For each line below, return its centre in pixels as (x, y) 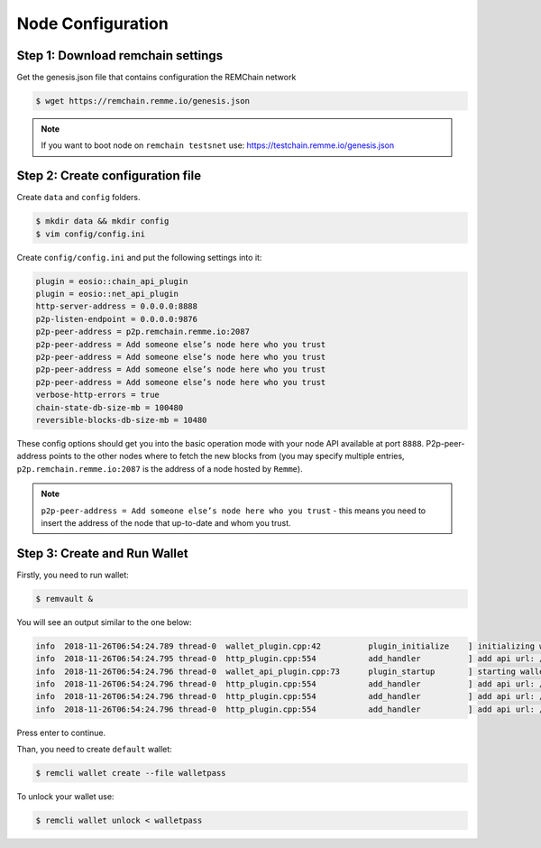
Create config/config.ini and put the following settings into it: (139, 257)
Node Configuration (92, 23)
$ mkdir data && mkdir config (102, 221)
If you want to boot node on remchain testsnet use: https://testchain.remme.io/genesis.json (218, 145)
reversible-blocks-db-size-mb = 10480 (121, 420)
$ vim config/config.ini (91, 234)
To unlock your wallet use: (65, 797)
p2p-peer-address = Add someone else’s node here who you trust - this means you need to (234, 511)
